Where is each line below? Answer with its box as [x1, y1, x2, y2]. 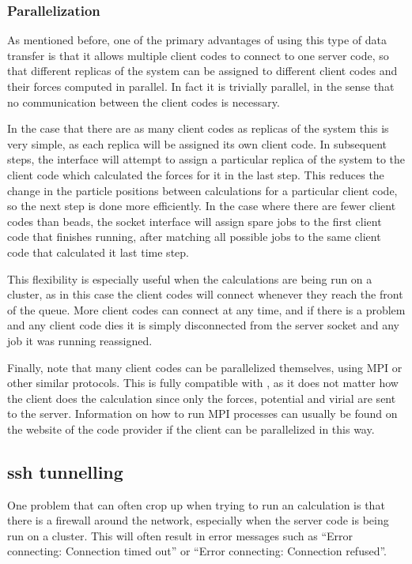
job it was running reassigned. [7, 332, 153, 348]
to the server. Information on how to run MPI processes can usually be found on [7, 405, 398, 422]
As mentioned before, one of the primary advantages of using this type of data [7, 32, 387, 48]
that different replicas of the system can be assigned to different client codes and [7, 62, 398, 79]
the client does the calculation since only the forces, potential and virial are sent [7, 389, 396, 406]
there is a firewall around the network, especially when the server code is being [7, 512, 389, 528]
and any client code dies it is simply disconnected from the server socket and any [7, 317, 399, 333]
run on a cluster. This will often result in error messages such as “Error [7, 527, 353, 543]
